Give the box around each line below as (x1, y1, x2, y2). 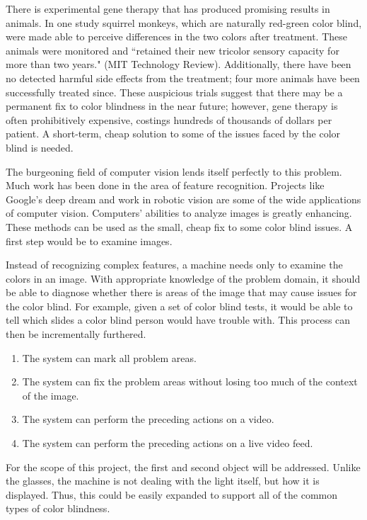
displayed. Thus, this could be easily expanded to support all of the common (6, 487, 338, 502)
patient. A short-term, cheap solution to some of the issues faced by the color (6, 126, 341, 141)
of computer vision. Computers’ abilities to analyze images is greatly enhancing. (6, 205, 352, 220)
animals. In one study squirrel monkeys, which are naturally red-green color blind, (6, 15, 362, 30)
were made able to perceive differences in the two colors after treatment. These (6, 29, 347, 44)
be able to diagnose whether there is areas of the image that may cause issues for (6, 285, 357, 300)
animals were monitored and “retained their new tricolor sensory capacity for (6, 43, 339, 57)
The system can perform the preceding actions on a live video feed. (22, 436, 313, 451)
